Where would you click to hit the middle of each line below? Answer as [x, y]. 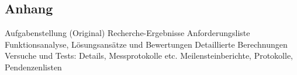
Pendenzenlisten [33, 67]
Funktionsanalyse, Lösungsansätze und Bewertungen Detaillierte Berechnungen [146, 44]
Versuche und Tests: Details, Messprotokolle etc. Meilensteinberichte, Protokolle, [149, 56]
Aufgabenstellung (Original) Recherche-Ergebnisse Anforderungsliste [127, 33]
